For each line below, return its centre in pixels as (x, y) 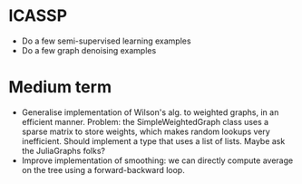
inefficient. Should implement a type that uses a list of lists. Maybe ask (153, 140)
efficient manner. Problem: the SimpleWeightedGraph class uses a (145, 121)
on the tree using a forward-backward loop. (103, 169)
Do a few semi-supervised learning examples (106, 41)
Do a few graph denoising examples (89, 50)
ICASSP (38, 16)
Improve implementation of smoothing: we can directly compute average (157, 160)
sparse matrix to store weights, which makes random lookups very (146, 131)
